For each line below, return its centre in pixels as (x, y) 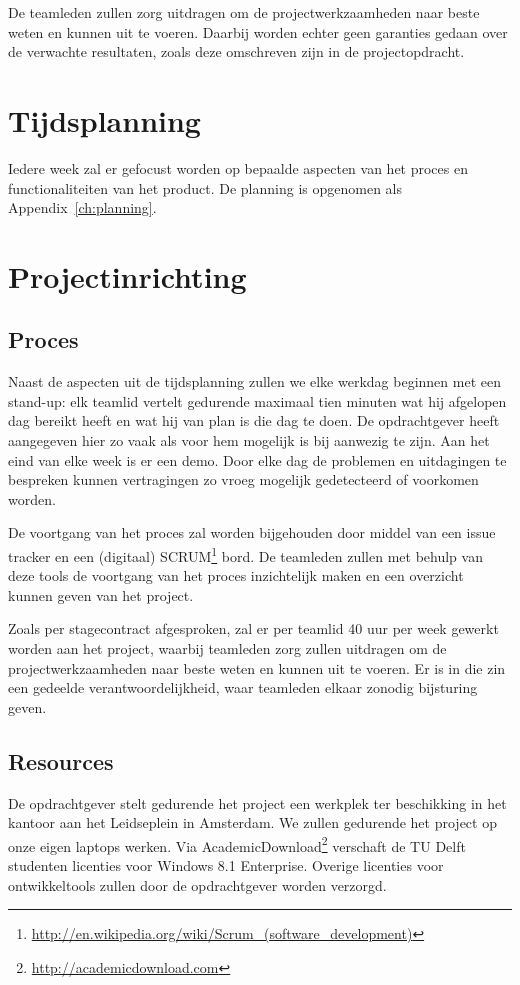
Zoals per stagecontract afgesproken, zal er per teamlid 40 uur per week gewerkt (253, 628)
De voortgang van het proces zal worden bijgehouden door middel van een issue (252, 532)
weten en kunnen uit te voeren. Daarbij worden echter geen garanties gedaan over (258, 31)
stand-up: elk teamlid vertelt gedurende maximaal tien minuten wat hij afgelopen (257, 400)
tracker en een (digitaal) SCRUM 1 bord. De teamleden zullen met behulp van (245, 554)
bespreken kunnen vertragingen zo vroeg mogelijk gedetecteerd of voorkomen (243, 479)
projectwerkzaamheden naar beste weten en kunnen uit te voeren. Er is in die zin (257, 667)
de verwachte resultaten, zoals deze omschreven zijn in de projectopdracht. (236, 51)
